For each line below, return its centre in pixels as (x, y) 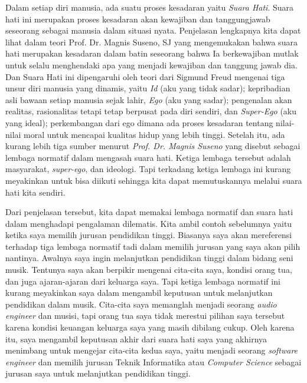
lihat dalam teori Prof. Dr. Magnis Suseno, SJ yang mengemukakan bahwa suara (151, 42)
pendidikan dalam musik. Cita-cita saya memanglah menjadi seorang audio (141, 304)
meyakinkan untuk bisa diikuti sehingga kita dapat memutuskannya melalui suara (154, 180)
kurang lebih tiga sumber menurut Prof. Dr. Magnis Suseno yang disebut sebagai (153, 146)
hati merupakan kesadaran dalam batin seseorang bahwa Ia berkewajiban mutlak (152, 53)
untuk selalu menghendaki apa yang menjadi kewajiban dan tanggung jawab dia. (151, 65)
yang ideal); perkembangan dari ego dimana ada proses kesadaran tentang (139, 122)
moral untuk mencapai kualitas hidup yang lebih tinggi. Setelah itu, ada (154, 134)
